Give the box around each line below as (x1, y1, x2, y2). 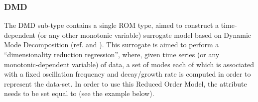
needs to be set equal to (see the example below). (4, 88, 154, 99)
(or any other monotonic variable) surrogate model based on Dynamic (37, 29, 252, 40)
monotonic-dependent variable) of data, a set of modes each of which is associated (4, 59, 255, 69)
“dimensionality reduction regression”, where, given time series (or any (4, 49, 220, 59)
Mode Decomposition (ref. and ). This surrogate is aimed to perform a (4, 39, 219, 50)
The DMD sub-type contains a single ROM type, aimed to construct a (4, 20, 219, 30)
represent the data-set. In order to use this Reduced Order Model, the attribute (4, 78, 247, 89)
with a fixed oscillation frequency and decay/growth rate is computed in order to (4, 69, 251, 79)
